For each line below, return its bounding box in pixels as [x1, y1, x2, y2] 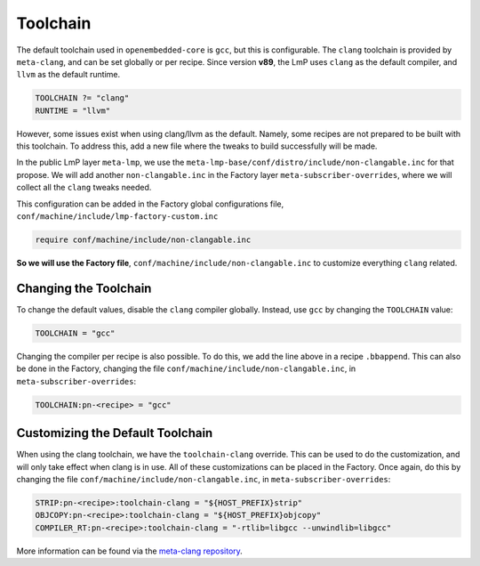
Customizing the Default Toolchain [16, 425, 213, 441]
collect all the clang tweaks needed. [16, 182, 152, 193]
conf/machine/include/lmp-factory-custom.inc [16, 212, 219, 222]
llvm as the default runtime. [16, 69, 121, 80]
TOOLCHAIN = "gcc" [35, 327, 116, 338]
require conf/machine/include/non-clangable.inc [35, 235, 252, 245]
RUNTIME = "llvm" [35, 105, 111, 116]
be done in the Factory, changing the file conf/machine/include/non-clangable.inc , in [16, 363, 356, 374]
